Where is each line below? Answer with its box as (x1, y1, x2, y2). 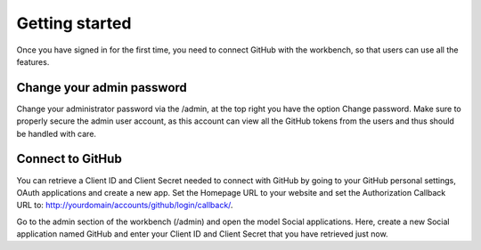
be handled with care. (16, 128, 97, 139)
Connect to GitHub (16, 151, 122, 166)
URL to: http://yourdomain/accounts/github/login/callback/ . (16, 200, 233, 211)
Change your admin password (16, 80, 187, 95)
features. (16, 56, 50, 67)
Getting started (16, 13, 132, 33)
